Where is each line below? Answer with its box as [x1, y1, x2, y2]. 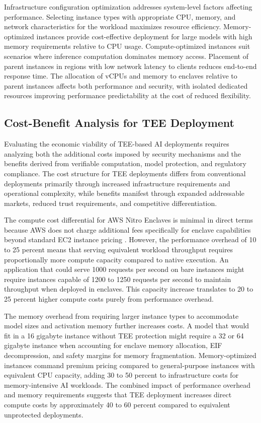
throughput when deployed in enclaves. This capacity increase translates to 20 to [4, 284, 253, 294]
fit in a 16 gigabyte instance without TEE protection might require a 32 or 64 [4, 330, 244, 340]
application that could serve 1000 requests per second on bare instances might [4, 264, 244, 274]
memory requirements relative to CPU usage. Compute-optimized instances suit [4, 41, 250, 51]
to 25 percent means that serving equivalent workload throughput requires [4, 244, 233, 255]
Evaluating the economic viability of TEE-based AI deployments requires [4, 138, 229, 149]
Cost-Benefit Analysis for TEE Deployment [4, 115, 234, 130]
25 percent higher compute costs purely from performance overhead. [4, 294, 214, 304]
